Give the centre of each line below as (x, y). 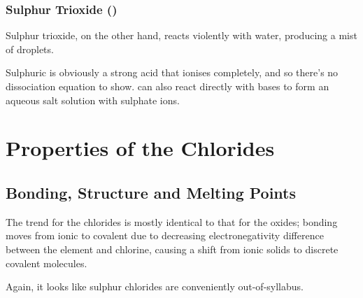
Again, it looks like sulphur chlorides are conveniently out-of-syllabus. (155, 286)
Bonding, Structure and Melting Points (151, 192)
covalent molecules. (47, 263)
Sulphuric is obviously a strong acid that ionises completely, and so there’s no (172, 72)
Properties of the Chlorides (140, 148)
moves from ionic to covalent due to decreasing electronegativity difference (165, 235)
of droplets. (30, 49)
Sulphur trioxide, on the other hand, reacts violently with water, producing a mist (181, 35)
